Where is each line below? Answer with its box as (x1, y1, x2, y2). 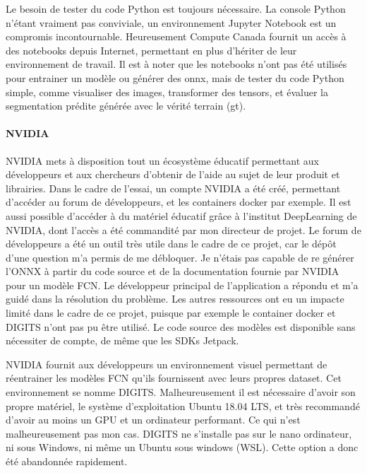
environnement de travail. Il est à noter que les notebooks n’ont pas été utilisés (6, 57, 347, 71)
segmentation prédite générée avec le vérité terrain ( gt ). (6, 98, 246, 113)
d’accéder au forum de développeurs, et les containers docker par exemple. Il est (6, 194, 351, 209)
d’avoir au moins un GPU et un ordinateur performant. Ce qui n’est (6, 412, 301, 427)
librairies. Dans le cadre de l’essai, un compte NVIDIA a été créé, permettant (6, 180, 341, 195)
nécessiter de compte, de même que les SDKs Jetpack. (6, 333, 239, 348)
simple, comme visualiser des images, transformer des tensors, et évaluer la (6, 84, 329, 99)
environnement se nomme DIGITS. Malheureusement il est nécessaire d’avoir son (6, 385, 356, 399)
